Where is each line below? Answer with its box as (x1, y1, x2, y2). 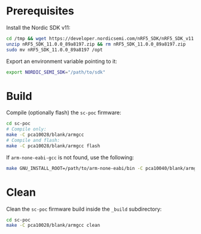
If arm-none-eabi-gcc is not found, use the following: (6, 154, 135, 161)
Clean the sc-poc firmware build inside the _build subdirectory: (6, 205, 162, 212)
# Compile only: (6, 126, 47, 132)
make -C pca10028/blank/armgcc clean (6, 223, 100, 229)
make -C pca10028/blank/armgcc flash (6, 142, 100, 149)
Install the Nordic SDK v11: (6, 24, 71, 31)
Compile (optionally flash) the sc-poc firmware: (6, 109, 121, 116)
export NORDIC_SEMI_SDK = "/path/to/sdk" (6, 69, 106, 75)
